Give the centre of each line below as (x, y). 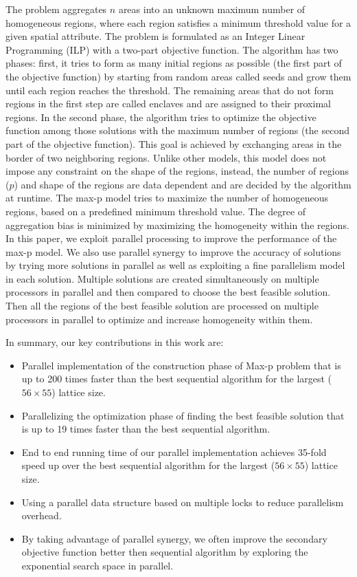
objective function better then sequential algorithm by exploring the (165, 552)
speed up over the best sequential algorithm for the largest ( (148, 465)
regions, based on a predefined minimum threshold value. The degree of (156, 211)
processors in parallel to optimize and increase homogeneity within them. (159, 319)
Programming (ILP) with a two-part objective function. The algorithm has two (172, 49)
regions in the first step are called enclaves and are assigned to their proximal (168, 104)
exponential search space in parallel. (97, 565)
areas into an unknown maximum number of (212, 9)
